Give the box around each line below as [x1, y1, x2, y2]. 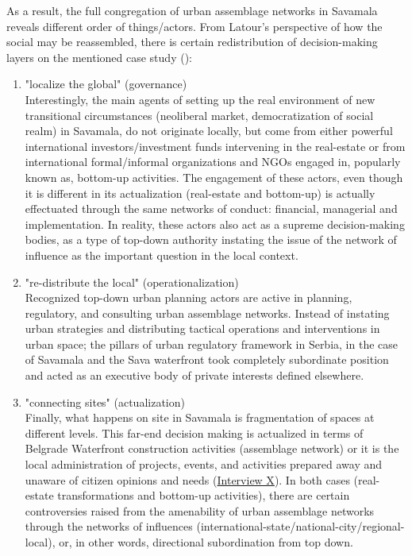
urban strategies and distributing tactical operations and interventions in [25, 320, 380, 337]
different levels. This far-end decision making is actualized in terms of [25, 424, 364, 441]
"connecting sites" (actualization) [25, 393, 185, 410]
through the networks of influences [25, 518, 193, 535]
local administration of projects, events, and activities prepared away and [25, 456, 383, 473]
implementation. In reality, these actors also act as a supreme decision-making [25, 215, 405, 232]
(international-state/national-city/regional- [196, 518, 405, 535]
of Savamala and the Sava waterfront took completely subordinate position [25, 351, 389, 368]
